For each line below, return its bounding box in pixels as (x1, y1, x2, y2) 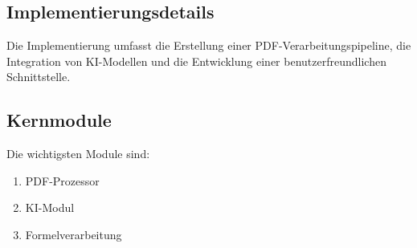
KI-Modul (25, 199, 75, 216)
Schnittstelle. (6, 68, 71, 85)
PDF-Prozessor (25, 172, 100, 189)
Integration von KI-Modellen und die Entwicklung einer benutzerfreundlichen (6, 52, 386, 69)
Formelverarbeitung (25, 226, 122, 242)
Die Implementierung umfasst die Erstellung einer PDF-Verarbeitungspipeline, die (6, 37, 411, 54)
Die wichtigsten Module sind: (6, 145, 150, 162)
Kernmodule (6, 108, 112, 132)
